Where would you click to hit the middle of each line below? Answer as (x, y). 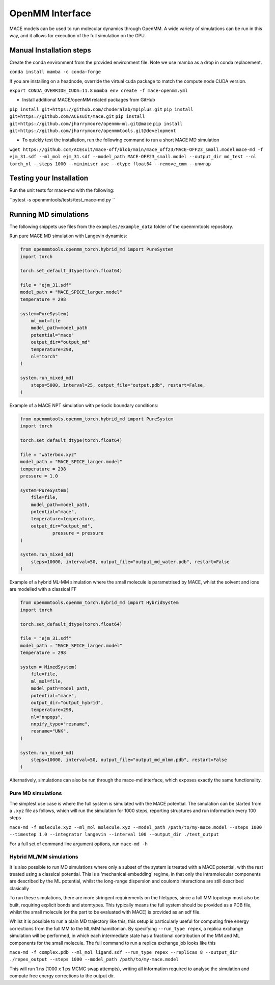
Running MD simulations (49, 214)
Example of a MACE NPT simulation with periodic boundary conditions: (84, 405)
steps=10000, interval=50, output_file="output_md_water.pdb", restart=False (130, 562)
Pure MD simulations (36, 793)
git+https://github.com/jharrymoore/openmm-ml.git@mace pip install (96, 123)
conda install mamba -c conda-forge (55, 72)
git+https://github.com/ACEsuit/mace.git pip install (77, 117)
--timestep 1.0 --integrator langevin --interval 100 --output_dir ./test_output (114, 835)
